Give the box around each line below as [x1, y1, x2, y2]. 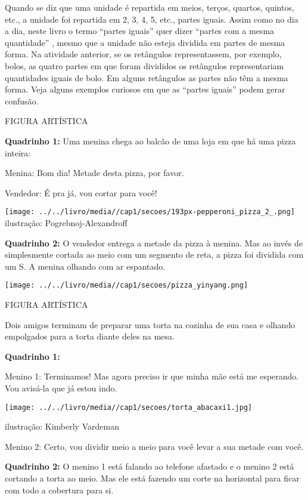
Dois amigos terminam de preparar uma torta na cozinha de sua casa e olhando [5, 318, 295, 331]
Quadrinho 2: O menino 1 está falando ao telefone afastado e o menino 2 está [5, 460, 294, 473]
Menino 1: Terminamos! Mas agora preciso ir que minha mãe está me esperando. [5, 370, 299, 382]
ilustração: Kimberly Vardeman [5, 420, 119, 433]
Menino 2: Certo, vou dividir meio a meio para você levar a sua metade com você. [5, 440, 304, 452]
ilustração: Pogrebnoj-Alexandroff [5, 216, 127, 229]
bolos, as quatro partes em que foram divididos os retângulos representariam [5, 59, 284, 72]
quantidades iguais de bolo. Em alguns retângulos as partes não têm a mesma [5, 71, 288, 84]
